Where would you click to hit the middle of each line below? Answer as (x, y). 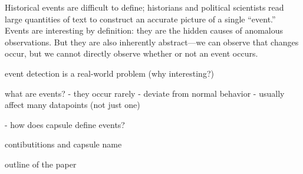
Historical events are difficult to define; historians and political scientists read (144, 7)
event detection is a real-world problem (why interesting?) (109, 73)
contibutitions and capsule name (63, 144)
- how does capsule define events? (65, 124)
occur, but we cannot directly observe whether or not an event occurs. (131, 53)
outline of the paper (41, 164)
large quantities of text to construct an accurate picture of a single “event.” (140, 19)
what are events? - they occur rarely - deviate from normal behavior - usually (145, 93)
